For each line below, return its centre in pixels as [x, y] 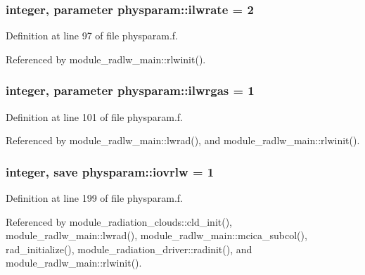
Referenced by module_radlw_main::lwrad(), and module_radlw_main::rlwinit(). [183, 140]
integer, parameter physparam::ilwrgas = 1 [130, 90]
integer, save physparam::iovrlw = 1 [110, 171]
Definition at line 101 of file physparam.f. [94, 116]
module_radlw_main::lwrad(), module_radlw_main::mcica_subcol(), [156, 235]
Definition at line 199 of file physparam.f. [94, 198]
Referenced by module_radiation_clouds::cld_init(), [119, 221]
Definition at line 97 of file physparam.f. [92, 36]
